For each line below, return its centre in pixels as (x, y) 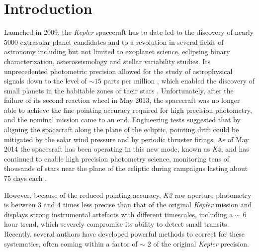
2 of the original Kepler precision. (198, 243)
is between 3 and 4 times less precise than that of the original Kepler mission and (128, 205)
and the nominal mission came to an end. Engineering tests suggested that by (122, 120)
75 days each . (26, 178)
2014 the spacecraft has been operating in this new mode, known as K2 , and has (127, 149)
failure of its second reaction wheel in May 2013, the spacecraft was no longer (122, 100)
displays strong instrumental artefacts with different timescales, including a (119, 214)
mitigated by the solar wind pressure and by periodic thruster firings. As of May (127, 139)
